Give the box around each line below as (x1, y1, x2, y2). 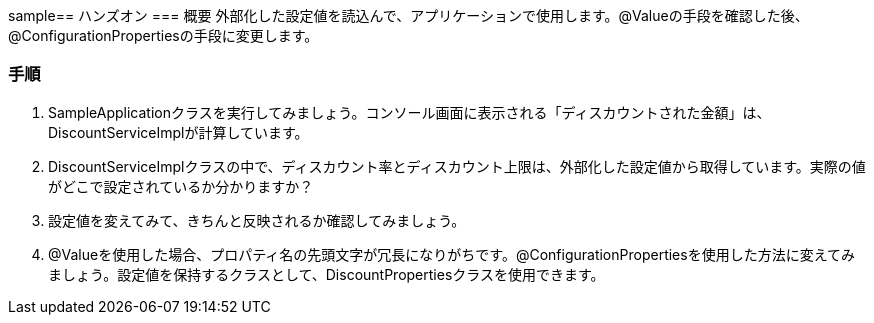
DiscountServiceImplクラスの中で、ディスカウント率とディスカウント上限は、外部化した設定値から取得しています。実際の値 (48, 157, 866, 175)
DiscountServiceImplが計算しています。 (48, 123, 309, 141)
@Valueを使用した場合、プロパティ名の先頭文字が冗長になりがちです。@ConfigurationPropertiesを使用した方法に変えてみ (48, 245, 855, 263)
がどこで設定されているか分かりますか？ (48, 177, 314, 195)
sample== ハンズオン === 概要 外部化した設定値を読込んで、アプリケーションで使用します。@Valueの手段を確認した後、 (8, 7, 809, 24)
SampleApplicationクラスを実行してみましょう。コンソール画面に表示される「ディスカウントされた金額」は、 (48, 103, 771, 121)
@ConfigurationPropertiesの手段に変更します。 (8, 27, 319, 44)
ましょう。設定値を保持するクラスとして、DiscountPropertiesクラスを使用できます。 (48, 265, 605, 283)
